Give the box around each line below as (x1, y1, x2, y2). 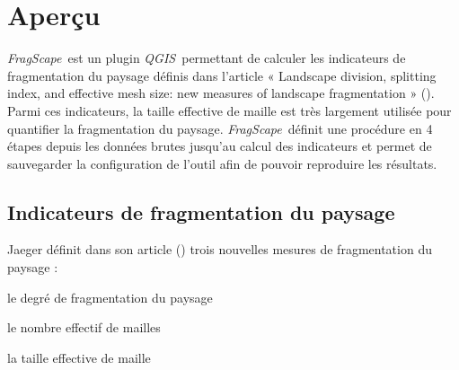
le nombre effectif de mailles (7, 318, 161, 337)
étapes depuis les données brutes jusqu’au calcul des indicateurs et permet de (7, 137, 432, 155)
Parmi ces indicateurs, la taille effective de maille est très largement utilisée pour (7, 101, 452, 119)
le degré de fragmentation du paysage (7, 287, 213, 306)
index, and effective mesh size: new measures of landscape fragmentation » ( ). (7, 84, 435, 102)
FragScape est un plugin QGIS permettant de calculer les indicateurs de (7, 48, 406, 67)
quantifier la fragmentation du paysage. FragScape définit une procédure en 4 (7, 119, 433, 137)
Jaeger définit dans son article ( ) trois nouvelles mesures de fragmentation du (7, 240, 432, 259)
